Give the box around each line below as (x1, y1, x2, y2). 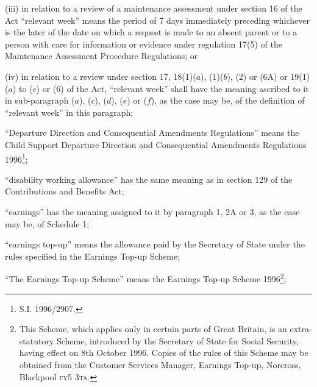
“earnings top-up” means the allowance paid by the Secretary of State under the (5, 238, 305, 250)
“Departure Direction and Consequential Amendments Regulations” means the (5, 126, 299, 139)
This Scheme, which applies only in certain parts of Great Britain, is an (19, 322, 287, 335)
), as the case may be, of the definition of (151, 94, 305, 107)
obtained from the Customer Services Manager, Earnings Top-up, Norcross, (19, 358, 301, 371)
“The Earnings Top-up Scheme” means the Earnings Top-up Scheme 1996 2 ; (5, 271, 287, 285)
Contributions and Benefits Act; (5, 185, 124, 197)
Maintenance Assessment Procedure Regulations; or (5, 49, 198, 62)
